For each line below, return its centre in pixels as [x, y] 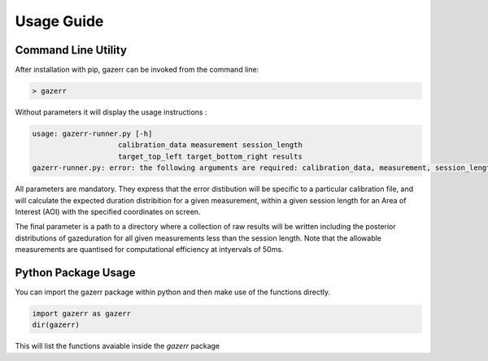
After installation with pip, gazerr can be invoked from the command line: [137, 70]
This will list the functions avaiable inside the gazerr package [118, 346]
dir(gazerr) [56, 325]
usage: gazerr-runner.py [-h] [92, 134]
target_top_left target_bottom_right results [210, 156]
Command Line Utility [71, 50]
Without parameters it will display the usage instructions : [111, 112]
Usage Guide [59, 21]
